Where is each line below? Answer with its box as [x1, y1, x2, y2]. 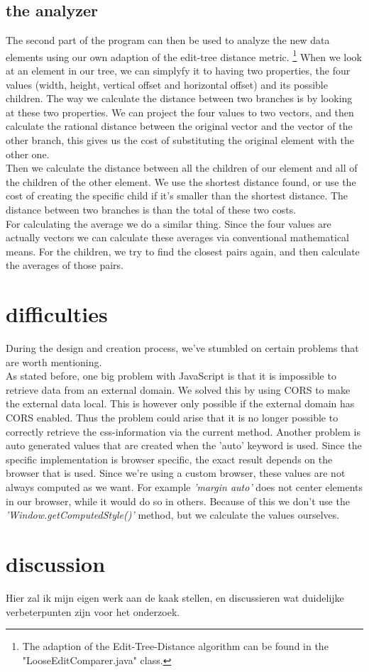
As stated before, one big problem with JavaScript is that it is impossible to [6, 368, 336, 383]
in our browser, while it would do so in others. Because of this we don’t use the [6, 493, 350, 508]
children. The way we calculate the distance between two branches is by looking [6, 91, 353, 106]
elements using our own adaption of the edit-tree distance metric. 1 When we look [6, 47, 362, 64]
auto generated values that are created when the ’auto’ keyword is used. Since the [6, 438, 362, 453]
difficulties [6, 299, 108, 329]
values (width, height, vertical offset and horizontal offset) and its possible [6, 77, 328, 92]
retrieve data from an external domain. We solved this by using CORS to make [6, 382, 351, 397]
